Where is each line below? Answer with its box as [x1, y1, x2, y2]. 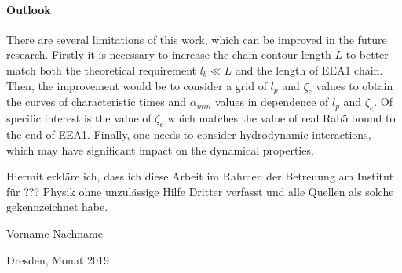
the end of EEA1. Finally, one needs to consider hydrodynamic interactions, [6, 126, 371, 142]
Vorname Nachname [6, 224, 103, 241]
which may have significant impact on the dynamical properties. [6, 141, 314, 158]
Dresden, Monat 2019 [6, 251, 109, 268]
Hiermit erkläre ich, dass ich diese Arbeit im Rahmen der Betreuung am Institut [6, 168, 394, 184]
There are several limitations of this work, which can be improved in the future [6, 31, 387, 47]
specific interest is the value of [6, 110, 152, 126]
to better [345, 46, 389, 63]
